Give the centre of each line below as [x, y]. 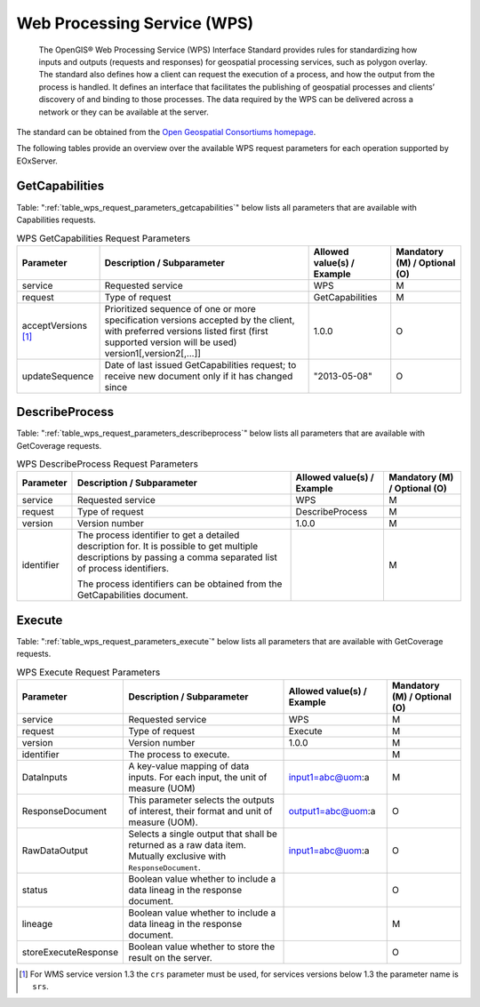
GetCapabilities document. [132, 595]
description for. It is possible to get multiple [168, 547]
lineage [37, 924]
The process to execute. [179, 755]
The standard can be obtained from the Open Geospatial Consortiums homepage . [166, 132]
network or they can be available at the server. [124, 112]
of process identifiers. [123, 569]
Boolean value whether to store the [202, 947]
